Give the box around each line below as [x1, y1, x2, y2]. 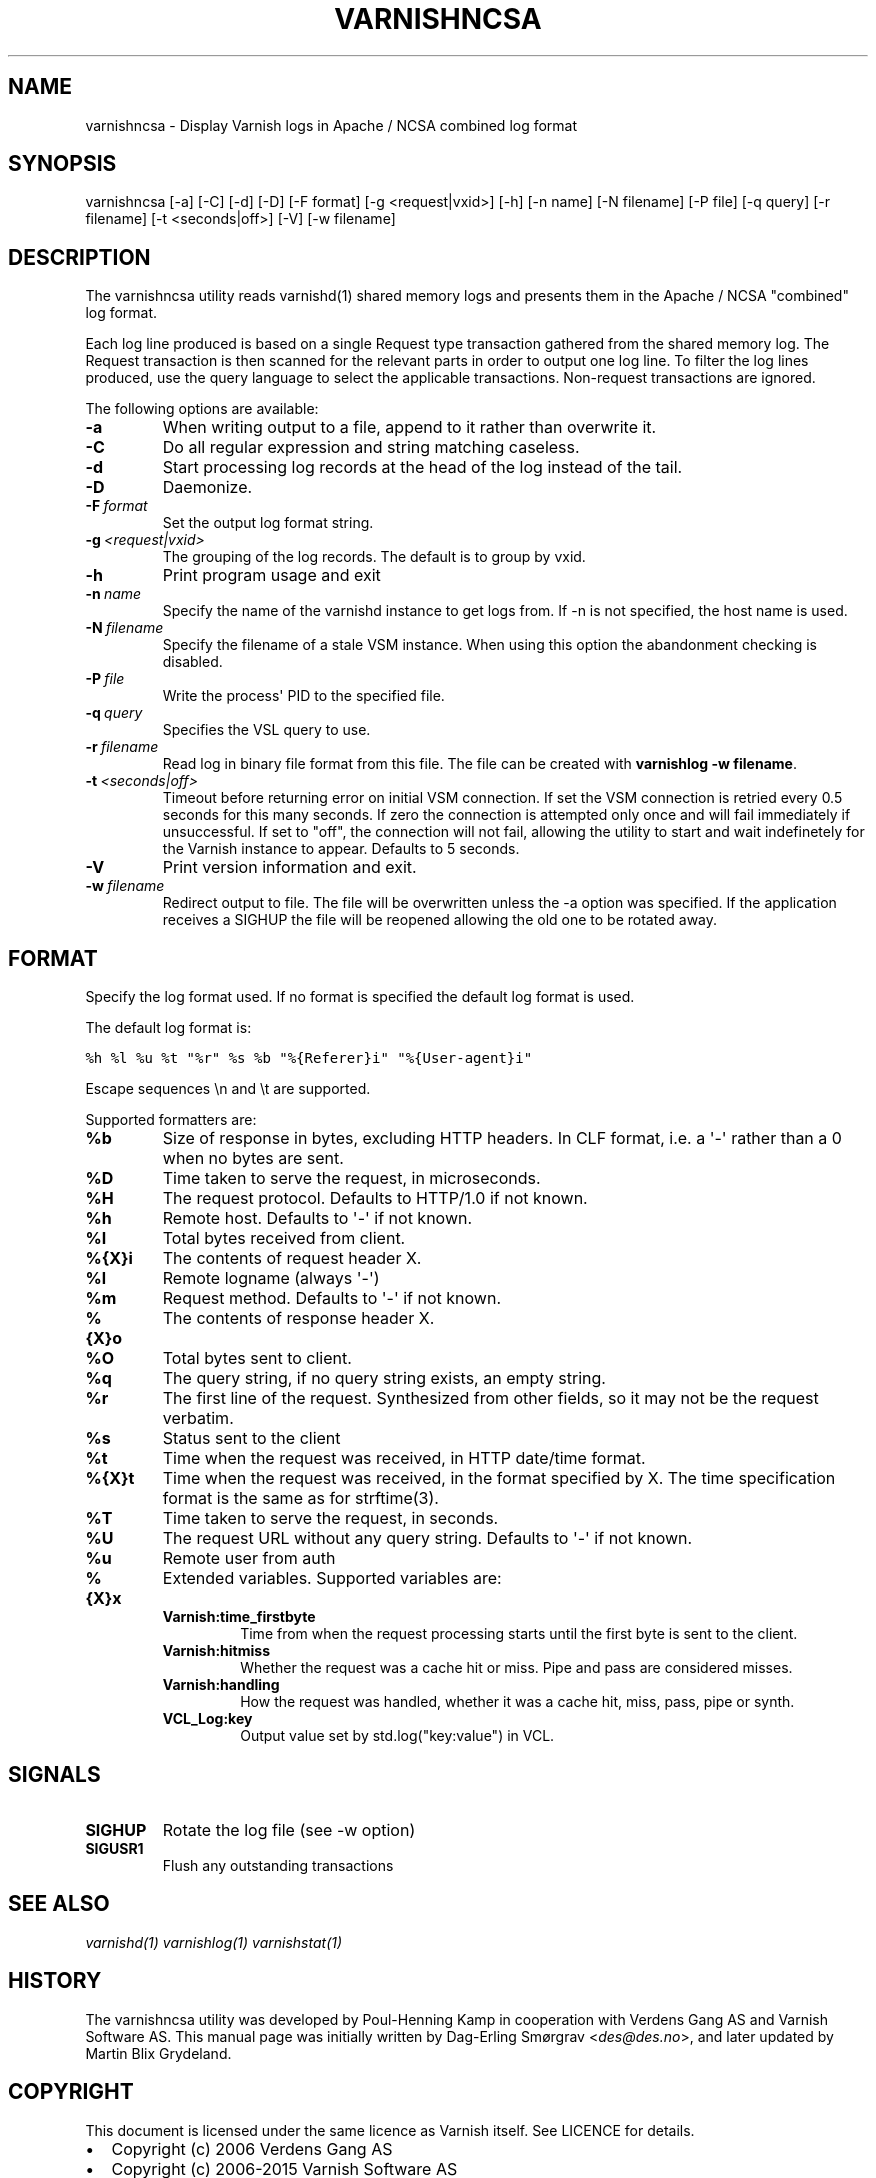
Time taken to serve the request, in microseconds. [162, 1168, 541, 1189]
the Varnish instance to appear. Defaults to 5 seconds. [162, 840, 520, 858]
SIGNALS [8, 1761, 101, 1787]
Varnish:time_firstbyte [162, 1608, 316, 1626]
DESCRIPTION [8, 244, 151, 270]
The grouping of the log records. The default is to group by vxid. [162, 548, 586, 566]
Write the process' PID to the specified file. [162, 687, 445, 705]
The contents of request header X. [162, 1248, 422, 1269]
